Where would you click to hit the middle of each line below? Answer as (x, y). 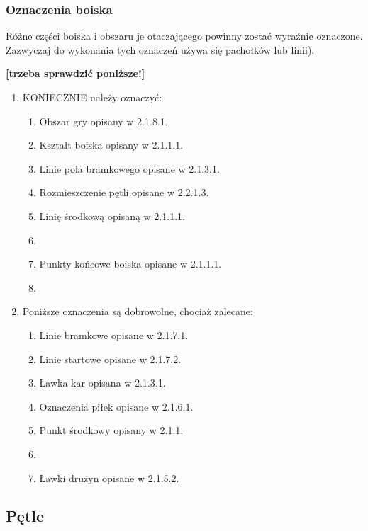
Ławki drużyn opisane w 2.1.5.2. (109, 478)
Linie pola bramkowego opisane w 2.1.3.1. (129, 168)
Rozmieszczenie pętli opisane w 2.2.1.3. (124, 192)
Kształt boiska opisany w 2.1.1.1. (111, 145)
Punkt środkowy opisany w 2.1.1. (111, 430)
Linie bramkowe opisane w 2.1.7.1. (114, 335)
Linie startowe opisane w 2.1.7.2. (110, 359)
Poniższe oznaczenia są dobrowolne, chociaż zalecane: (138, 311)
